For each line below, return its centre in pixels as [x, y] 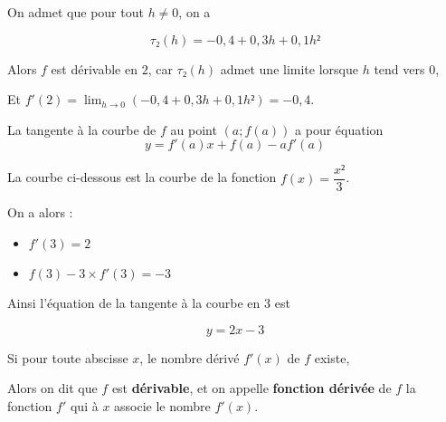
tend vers [399, 68]
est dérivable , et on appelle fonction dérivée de [251, 388]
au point [194, 129]
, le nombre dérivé [190, 357]
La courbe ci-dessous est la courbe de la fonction [142, 177]
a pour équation [339, 129]
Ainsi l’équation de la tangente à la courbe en [134, 303]
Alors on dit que [52, 388]
